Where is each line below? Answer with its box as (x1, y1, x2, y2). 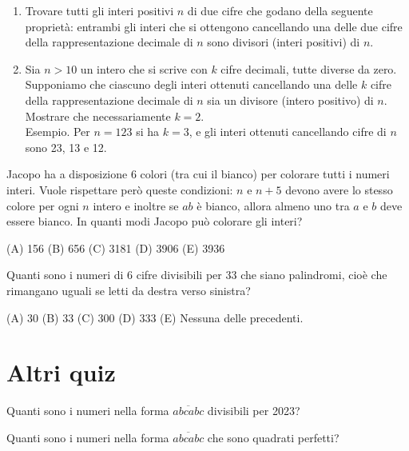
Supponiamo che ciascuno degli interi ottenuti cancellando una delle (25, 76, 358, 93)
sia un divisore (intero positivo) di (207, 91, 374, 108)
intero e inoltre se (93, 197, 179, 214)
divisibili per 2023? (207, 402, 300, 419)
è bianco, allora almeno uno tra (197, 197, 350, 214)
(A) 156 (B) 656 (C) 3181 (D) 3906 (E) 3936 (6, 239, 225, 256)
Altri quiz (6, 356, 116, 389)
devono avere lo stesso (285, 181, 393, 198)
